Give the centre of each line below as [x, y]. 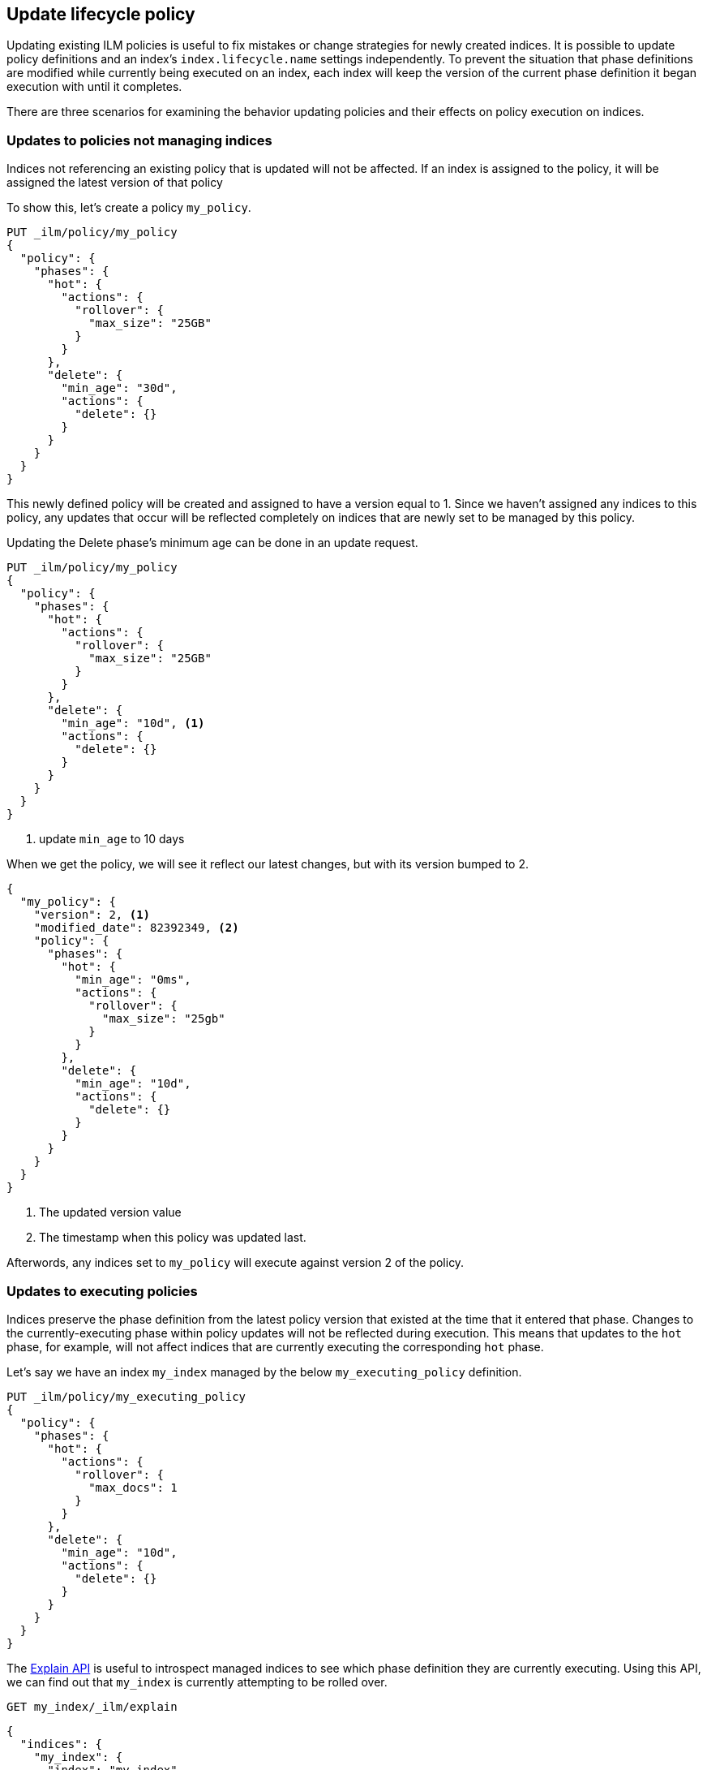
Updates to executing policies [102, 1291]
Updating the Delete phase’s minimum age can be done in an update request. [212, 543]
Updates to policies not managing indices [139, 140]
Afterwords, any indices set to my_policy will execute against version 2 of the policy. [236, 1263]
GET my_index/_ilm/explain [92, 1706]
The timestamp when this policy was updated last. [173, 1238]
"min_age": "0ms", [133, 980]
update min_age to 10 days [112, 839]
